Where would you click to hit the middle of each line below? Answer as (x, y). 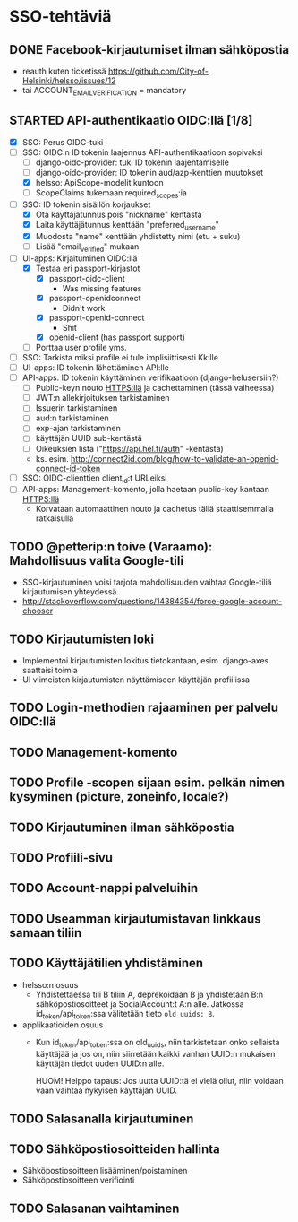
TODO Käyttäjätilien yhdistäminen (106, 963)
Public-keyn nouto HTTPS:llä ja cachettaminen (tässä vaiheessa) (155, 388)
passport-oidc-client (87, 278)
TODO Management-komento (94, 752)
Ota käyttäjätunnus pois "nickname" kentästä (119, 214)
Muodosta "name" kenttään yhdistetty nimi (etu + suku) (138, 236)
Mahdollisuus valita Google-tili (97, 561)
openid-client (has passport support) (117, 337)
